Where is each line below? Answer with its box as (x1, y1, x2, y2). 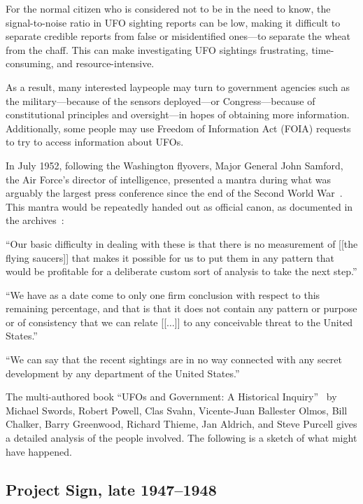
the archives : (6, 213, 64, 227)
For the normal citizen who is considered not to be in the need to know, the (6, 1, 331, 15)
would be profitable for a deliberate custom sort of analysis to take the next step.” (6, 264, 357, 279)
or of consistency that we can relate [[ (6, 314, 167, 329)
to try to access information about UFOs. (6, 134, 184, 149)
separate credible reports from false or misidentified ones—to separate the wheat (6, 29, 351, 43)
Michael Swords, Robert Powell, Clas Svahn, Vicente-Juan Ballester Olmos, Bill (6, 402, 348, 417)
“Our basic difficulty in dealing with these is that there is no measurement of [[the (6, 236, 358, 251)
